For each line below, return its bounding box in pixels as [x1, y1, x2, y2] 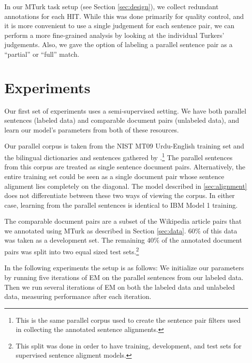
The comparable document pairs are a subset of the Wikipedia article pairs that [4, 216, 242, 226]
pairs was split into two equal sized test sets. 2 [4, 245, 139, 256]
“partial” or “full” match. [4, 49, 79, 59]
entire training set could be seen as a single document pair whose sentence [4, 171, 224, 181]
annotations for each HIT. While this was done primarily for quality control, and [4, 11, 244, 21]
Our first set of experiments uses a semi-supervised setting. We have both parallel [4, 105, 247, 115]
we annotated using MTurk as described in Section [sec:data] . [4, 225, 186, 235]
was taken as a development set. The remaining [4, 235, 145, 245]
